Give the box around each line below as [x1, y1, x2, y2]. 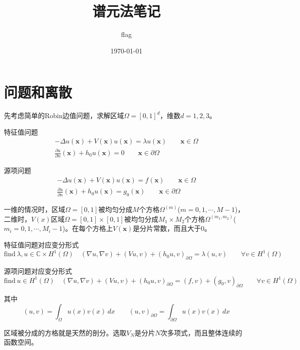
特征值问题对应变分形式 [4, 240, 79, 250]
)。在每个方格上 [62, 223, 113, 233]
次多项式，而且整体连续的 [160, 327, 243, 337]
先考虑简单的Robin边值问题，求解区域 [4, 110, 124, 121]
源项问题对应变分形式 [4, 265, 72, 276]
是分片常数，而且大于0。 [133, 223, 212, 233]
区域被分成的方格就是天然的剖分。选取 [4, 327, 126, 337]
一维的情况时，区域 [4, 204, 65, 214]
